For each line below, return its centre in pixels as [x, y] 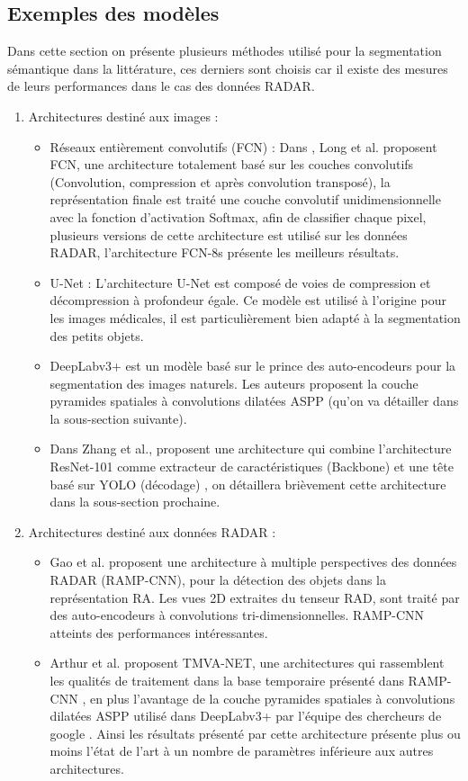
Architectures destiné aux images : [123, 116]
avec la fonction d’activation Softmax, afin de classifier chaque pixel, [238, 216]
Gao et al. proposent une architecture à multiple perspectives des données [253, 562]
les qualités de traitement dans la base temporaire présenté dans [227, 681]
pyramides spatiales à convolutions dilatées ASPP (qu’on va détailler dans [254, 401]
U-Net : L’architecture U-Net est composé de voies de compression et [240, 282]
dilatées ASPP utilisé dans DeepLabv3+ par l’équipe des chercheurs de [246, 716]
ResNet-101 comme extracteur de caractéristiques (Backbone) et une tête [252, 467]
